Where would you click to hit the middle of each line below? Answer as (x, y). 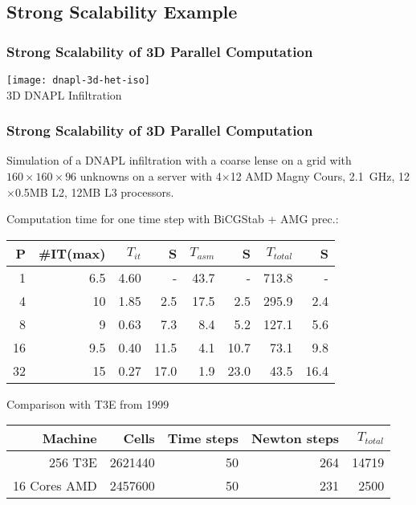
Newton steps (295, 438)
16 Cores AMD (55, 486)
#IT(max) (72, 253)
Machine (69, 438)
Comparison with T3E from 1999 (88, 403)
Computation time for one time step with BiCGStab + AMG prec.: (173, 219)
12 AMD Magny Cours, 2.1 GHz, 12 (320, 176)
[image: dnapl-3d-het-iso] (78, 80)
